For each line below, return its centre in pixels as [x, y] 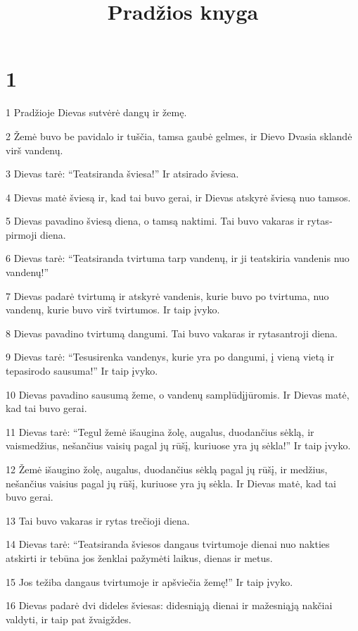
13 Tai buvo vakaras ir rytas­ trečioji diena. [98, 520]
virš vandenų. [34, 150]
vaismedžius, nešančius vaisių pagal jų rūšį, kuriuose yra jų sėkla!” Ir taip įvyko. [178, 445]
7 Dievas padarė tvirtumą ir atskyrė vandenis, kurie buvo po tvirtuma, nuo [167, 295]
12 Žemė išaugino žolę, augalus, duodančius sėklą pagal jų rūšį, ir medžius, [167, 469]
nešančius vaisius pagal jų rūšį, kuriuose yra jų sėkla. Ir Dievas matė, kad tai [171, 483]
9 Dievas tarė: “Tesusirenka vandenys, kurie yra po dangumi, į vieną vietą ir [170, 357]
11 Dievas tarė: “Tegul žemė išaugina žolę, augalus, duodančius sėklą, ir [160, 431]
